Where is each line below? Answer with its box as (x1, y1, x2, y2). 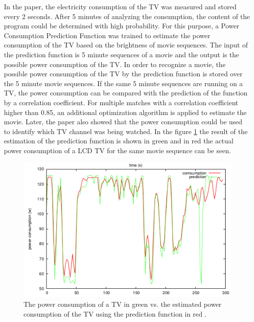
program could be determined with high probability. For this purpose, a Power (4, 21, 239, 31)
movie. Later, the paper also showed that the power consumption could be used (4, 116, 243, 127)
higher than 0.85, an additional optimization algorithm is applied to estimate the (4, 107, 247, 117)
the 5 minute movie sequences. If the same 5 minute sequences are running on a (4, 78, 243, 88)
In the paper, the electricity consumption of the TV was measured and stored (4, 1, 237, 11)
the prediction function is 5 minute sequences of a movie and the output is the (4, 49, 239, 59)
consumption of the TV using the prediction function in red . (23, 308, 207, 319)
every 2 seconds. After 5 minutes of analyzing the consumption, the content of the (4, 11, 250, 21)
